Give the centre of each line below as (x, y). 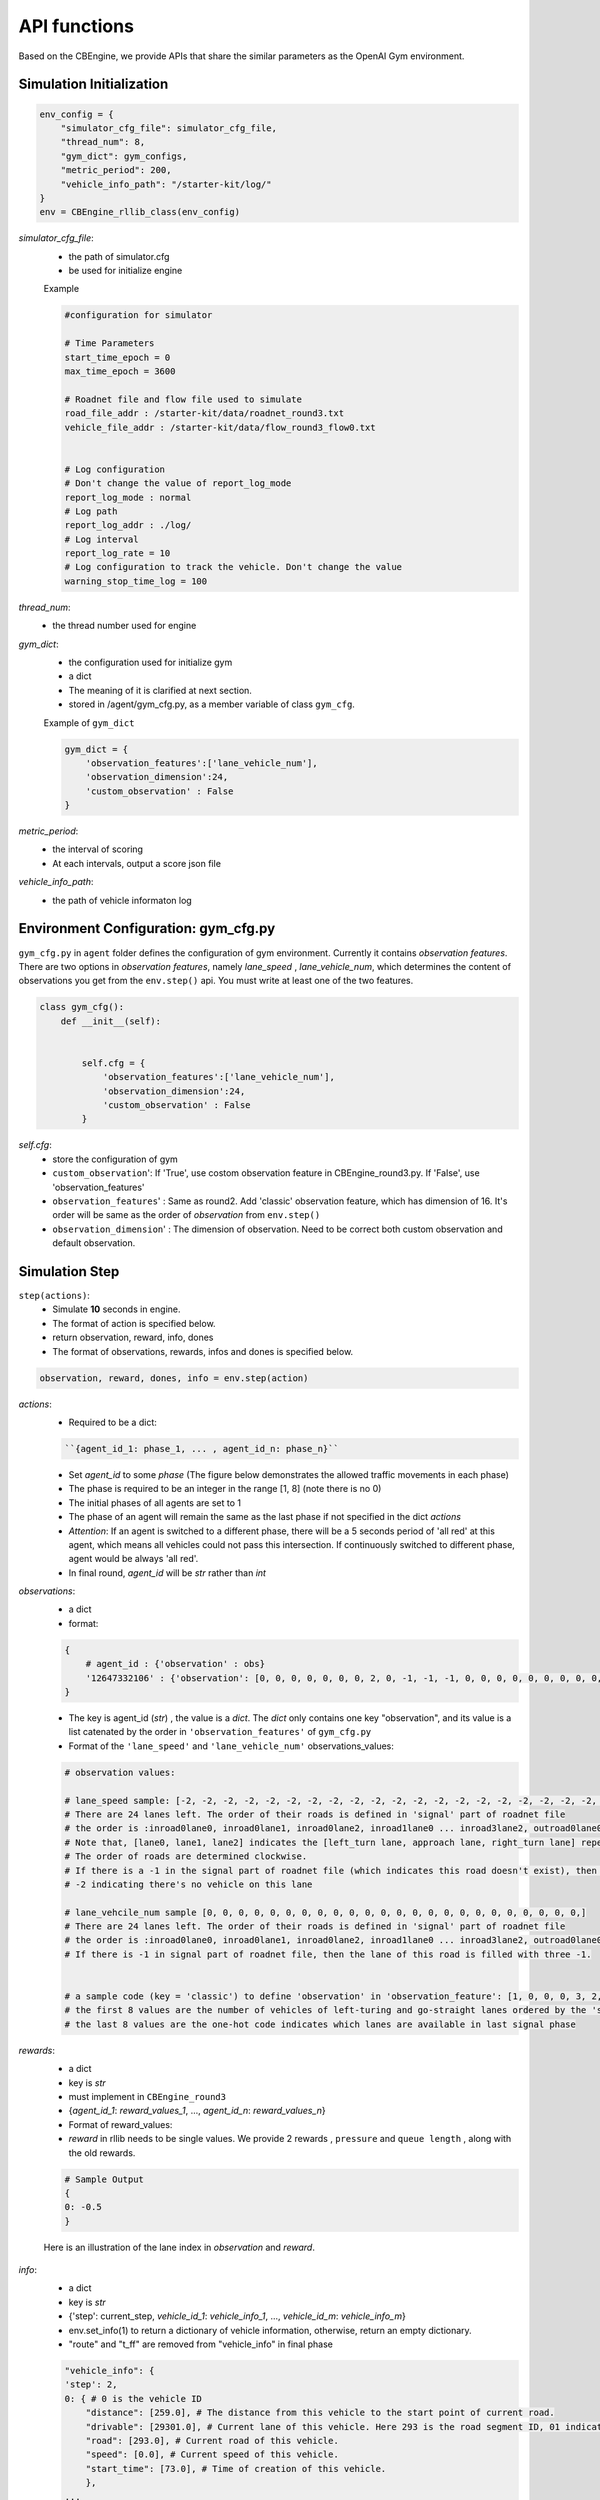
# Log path (91, 511)
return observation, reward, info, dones (133, 1337)
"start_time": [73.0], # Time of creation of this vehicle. (236, 2468)
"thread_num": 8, (103, 142)
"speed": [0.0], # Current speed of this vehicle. (212, 2454)
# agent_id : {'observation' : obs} (175, 1664)
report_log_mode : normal (128, 497)
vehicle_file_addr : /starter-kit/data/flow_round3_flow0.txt (220, 427)
